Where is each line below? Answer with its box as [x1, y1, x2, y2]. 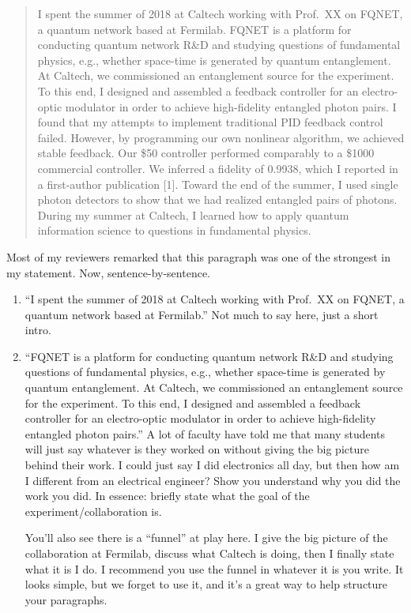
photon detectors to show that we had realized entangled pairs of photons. [37, 191, 398, 208]
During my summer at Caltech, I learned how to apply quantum [37, 206, 349, 223]
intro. [25, 322, 51, 338]
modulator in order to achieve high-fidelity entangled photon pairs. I [65, 98, 397, 115]
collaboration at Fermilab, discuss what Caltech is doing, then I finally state [25, 545, 394, 561]
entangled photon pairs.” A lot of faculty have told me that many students [25, 425, 386, 442]
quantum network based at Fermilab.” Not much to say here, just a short [25, 306, 379, 322]
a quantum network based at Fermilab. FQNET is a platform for [37, 21, 352, 37]
